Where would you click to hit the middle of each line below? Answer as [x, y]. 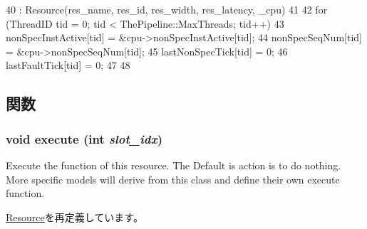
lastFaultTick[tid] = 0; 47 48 [68, 65]
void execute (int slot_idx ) [84, 138]
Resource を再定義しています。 [74, 217]
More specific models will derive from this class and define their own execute [173, 179]
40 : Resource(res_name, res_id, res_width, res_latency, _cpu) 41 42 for [167, 9]
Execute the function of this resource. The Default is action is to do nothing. [174, 165]
